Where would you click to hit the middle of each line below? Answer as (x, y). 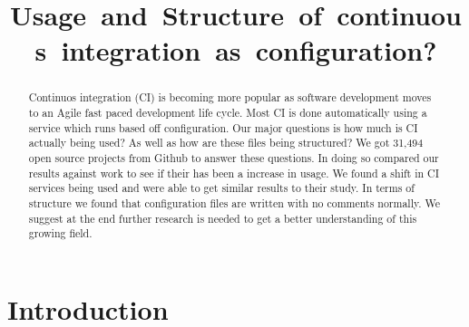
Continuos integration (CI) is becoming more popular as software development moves (230, 97)
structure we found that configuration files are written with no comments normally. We (234, 202)
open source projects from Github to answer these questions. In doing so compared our (234, 157)
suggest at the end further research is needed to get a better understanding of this (223, 218)
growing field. (60, 233)
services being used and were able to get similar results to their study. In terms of (221, 188)
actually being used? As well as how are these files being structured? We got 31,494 (226, 143)
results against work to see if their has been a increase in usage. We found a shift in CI (234, 173)
